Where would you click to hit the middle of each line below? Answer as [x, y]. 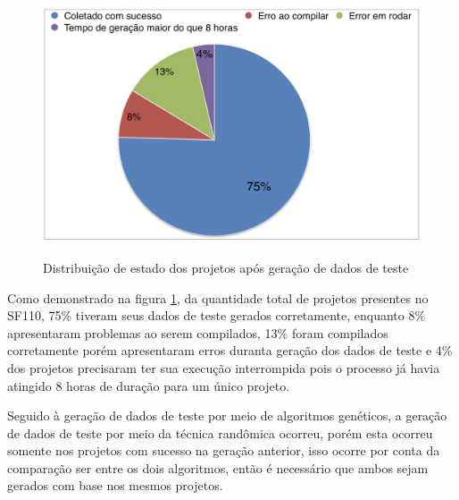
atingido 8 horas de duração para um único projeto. [149, 385]
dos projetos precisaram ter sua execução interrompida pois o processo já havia [224, 367]
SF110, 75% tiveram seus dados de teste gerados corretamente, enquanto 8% [217, 315]
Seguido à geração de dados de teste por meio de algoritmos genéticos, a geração [227, 415]
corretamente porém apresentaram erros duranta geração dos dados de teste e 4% [230, 350]
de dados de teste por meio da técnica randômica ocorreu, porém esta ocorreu [220, 432]
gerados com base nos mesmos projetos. [115, 485]
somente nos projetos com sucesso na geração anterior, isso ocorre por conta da [224, 450]
